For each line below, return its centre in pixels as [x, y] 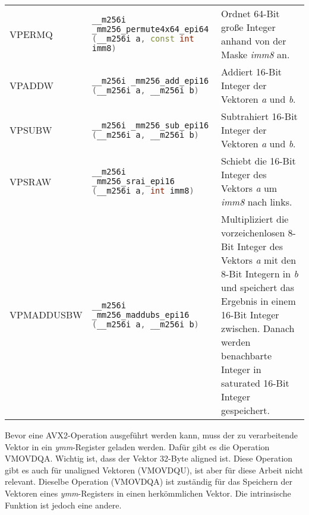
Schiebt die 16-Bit [258, 161]
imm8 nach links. [257, 202]
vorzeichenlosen [253, 233]
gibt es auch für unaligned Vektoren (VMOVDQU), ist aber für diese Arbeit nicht [154, 470]
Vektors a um [249, 188]
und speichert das [258, 287]
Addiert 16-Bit [252, 72]
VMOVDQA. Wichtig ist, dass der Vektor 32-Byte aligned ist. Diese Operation [149, 458]
